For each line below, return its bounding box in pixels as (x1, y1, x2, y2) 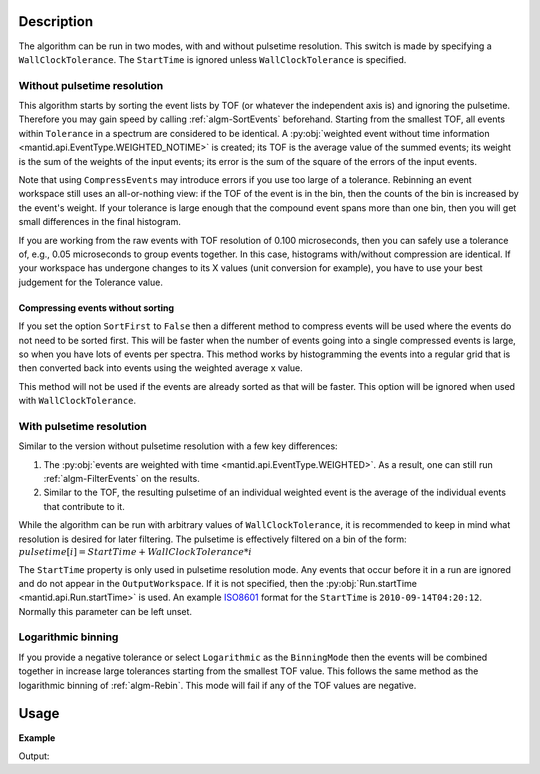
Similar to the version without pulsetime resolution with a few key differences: (18, 440, 339, 452)
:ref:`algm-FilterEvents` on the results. (43, 473, 200, 484)
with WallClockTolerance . (18, 395, 137, 407)
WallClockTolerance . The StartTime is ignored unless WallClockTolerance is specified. (18, 53, 407, 65)
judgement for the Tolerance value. (18, 276, 164, 288)
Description (18, 13, 94, 30)
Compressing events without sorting (18, 301, 175, 314)
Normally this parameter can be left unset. (18, 605, 193, 617)
